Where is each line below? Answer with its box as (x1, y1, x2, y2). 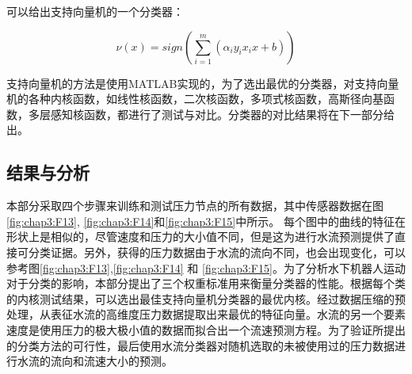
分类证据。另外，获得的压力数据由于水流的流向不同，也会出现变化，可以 (28, 243, 406, 260)
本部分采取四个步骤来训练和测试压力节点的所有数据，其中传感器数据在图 (6, 197, 383, 214)
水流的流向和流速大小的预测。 (17, 353, 173, 369)
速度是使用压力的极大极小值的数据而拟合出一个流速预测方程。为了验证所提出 (6, 321, 406, 338)
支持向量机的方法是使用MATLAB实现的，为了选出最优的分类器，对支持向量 (6, 74, 399, 91)
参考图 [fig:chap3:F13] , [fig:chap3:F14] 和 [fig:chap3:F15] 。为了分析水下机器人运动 (6, 259, 406, 276)
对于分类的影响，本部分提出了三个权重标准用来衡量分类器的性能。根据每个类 (6, 275, 406, 292)
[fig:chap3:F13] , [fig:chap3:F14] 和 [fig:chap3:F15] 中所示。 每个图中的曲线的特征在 (6, 212, 406, 229)
